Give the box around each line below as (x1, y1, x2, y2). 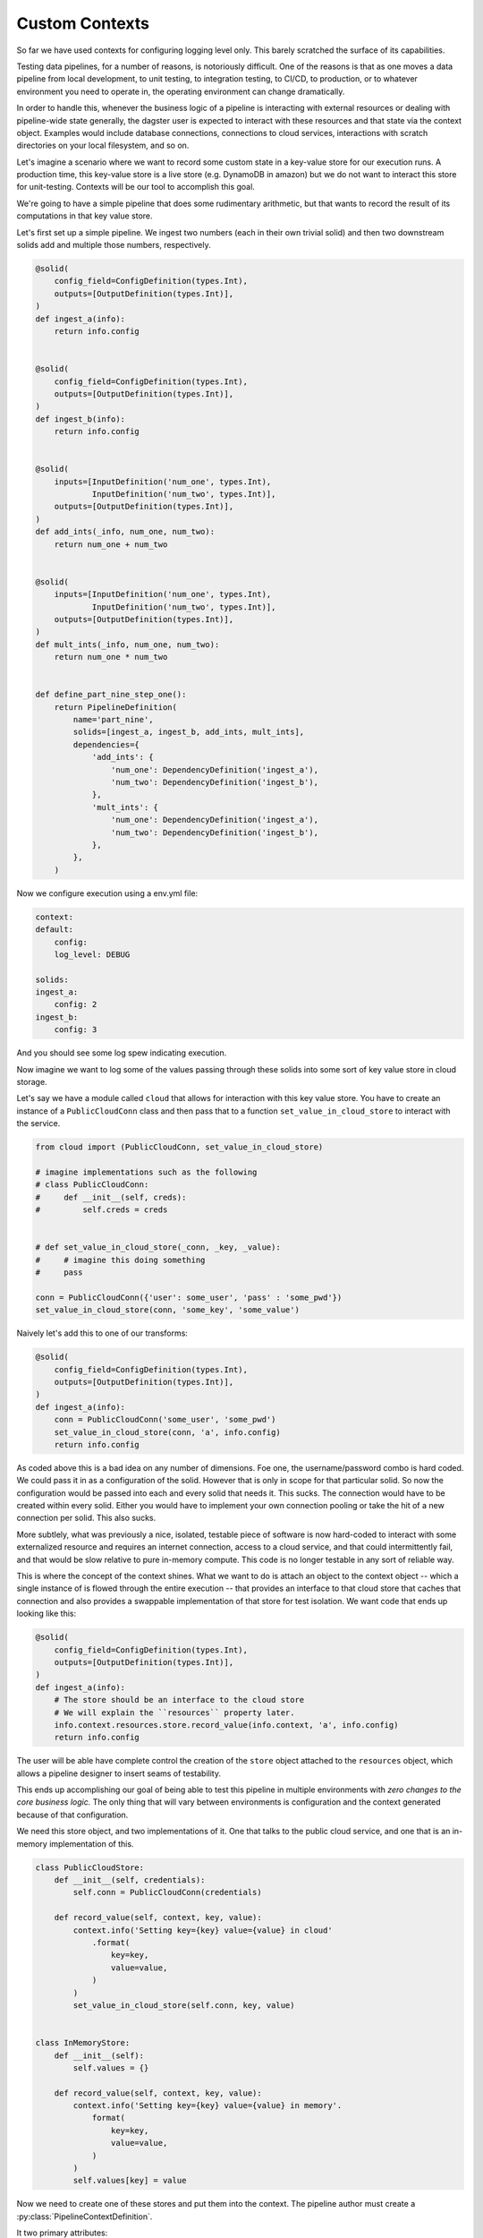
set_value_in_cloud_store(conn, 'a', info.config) (54, 1427, 281, 1437)
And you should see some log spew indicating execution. (16, 1047, 227, 1058)
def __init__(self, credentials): (54, 1875, 206, 1885)
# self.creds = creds (35, 1205, 168, 1215)
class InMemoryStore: (35, 2037, 131, 2048)
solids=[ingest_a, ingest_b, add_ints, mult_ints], (72, 727, 305, 738)
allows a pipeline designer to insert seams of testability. (16, 1768, 221, 1779)
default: (35, 925, 74, 935)
